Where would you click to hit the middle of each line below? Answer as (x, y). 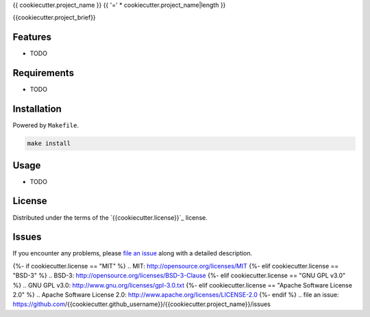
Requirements (44, 73)
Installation (37, 109)
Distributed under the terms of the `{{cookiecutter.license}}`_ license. (110, 217)
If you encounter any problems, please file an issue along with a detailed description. (133, 253)
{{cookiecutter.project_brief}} (54, 18)
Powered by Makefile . (46, 125)
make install (49, 143)
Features (32, 37)
